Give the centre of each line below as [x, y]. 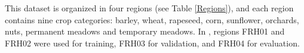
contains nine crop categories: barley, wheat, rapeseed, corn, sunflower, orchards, [152, 19]
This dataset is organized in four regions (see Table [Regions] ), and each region [149, 8]
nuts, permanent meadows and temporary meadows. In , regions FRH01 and [145, 31]
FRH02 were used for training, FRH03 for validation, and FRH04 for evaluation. [152, 43]
